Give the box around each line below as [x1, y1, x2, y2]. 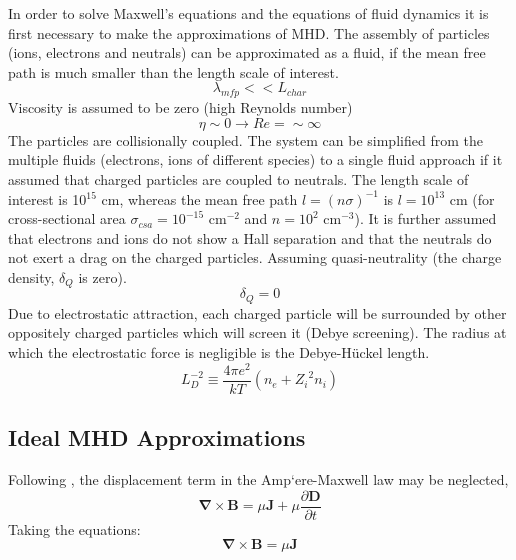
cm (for [449, 188, 495, 209]
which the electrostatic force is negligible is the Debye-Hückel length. [8, 342, 430, 363]
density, [8, 266, 55, 287]
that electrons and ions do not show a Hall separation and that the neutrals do [8, 227, 492, 248]
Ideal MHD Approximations [8, 422, 306, 453]
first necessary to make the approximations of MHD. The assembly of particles [8, 22, 490, 43]
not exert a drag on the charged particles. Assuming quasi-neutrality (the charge [8, 247, 502, 268]
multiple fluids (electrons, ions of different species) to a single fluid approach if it [8, 149, 503, 170]
